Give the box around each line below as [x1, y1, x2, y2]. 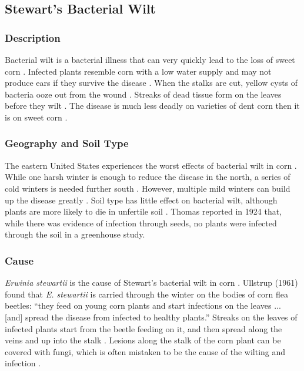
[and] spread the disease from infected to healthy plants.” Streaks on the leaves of [5, 310, 298, 323]
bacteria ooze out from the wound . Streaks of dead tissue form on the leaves [5, 88, 282, 100]
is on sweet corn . [5, 111, 68, 123]
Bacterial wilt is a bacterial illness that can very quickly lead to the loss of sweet [5, 54, 295, 65]
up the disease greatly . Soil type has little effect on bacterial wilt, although [5, 193, 278, 206]
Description [5, 30, 61, 45]
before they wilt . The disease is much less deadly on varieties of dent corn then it [5, 99, 300, 112]
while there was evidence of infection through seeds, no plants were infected [5, 216, 277, 229]
